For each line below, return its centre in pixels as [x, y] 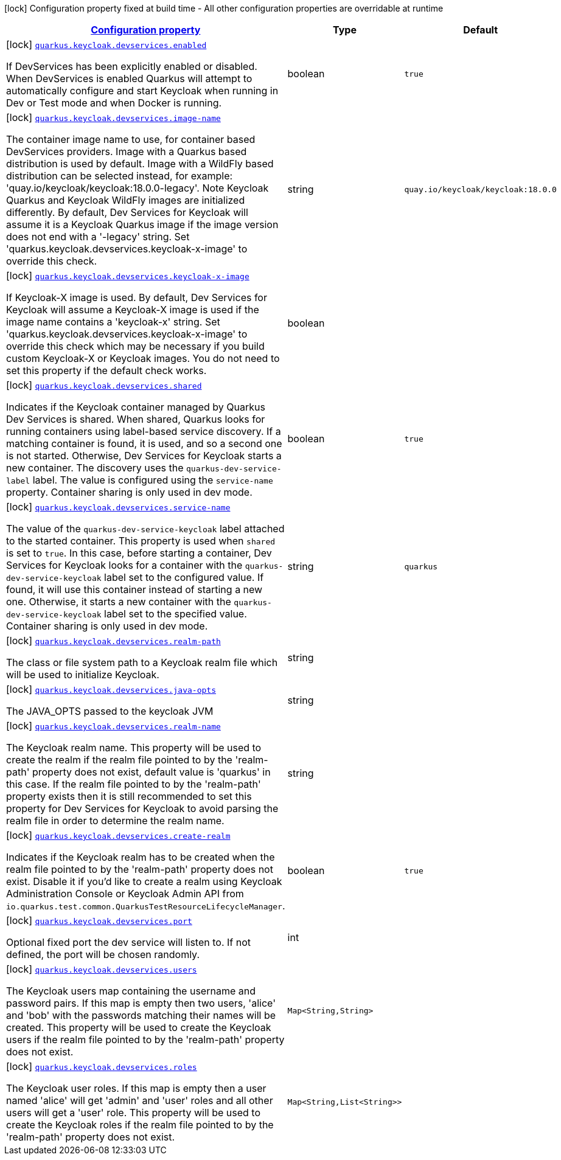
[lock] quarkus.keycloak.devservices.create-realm [118, 835]
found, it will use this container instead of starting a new [134, 589]
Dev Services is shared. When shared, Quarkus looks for [136, 419]
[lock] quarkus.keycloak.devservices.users [102, 969]
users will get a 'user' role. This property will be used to [134, 1113]
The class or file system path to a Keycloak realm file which [142, 662]
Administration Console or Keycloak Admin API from [125, 894]
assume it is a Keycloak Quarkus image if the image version [142, 224]
